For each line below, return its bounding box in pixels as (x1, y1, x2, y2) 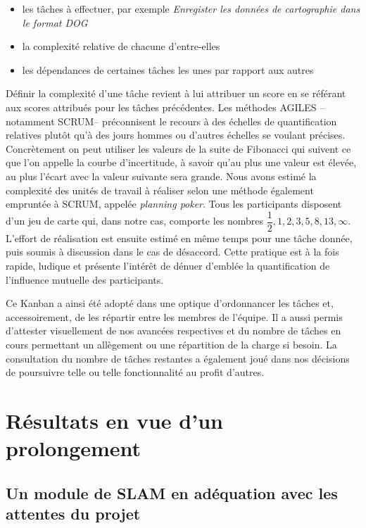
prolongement (6, 434, 141, 463)
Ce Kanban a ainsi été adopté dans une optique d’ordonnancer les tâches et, (6, 296, 334, 310)
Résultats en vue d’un (6, 406, 223, 434)
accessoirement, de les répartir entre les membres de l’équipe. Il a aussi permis (6, 309, 343, 324)
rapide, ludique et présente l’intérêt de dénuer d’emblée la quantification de (6, 258, 330, 272)
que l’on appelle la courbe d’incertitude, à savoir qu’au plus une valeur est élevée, (6, 155, 357, 170)
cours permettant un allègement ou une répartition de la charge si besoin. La (6, 337, 337, 351)
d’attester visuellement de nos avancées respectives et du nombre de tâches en (6, 323, 341, 338)
